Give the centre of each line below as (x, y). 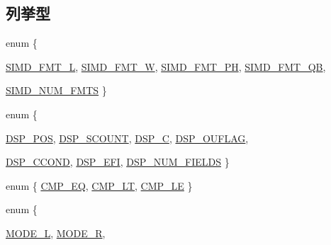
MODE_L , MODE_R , (56, 233)
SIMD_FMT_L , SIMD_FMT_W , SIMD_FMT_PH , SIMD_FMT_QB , (166, 66)
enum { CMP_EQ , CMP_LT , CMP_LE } (99, 185)
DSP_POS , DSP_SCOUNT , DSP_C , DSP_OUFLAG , (127, 138)
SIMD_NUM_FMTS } (56, 90)
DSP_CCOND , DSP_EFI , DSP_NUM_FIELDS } (118, 162)
